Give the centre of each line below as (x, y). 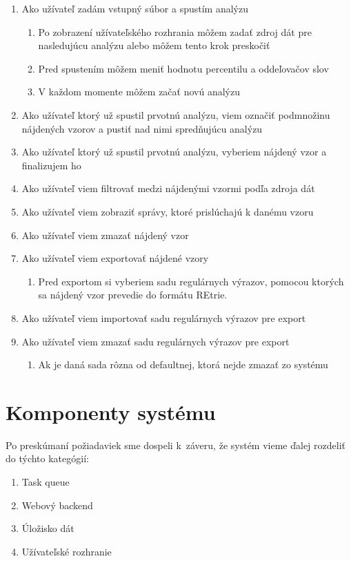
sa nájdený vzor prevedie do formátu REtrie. (133, 295)
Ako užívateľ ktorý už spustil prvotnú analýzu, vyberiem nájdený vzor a (174, 152)
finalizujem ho (51, 165)
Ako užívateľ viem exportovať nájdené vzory (115, 258)
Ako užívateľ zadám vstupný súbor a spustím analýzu (135, 8)
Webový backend (57, 505)
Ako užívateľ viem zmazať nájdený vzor (105, 235)
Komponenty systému (111, 411)
